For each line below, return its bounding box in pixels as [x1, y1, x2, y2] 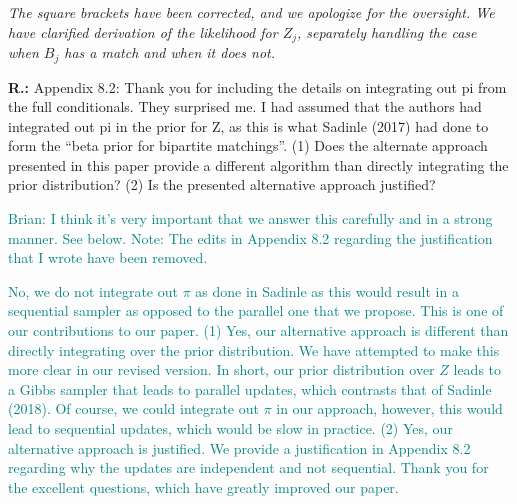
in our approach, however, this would [276, 398, 503, 419]
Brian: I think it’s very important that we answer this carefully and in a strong [8, 208, 493, 229]
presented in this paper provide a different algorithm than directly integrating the [8, 154, 509, 175]
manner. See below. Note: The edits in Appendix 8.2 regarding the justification [8, 227, 493, 248]
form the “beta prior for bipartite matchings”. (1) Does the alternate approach [8, 135, 488, 156]
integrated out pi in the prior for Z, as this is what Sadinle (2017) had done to [8, 115, 489, 136]
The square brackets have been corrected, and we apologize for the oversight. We [8, 2, 495, 22]
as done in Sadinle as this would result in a [195, 280, 459, 301]
